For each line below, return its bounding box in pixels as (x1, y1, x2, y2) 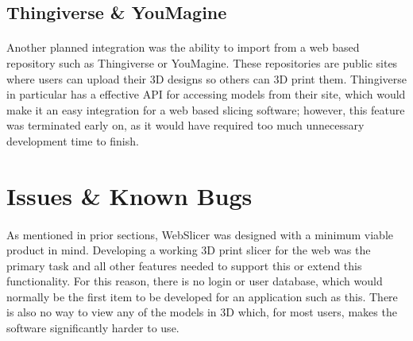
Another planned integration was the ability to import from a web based (6, 39, 360, 56)
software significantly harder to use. (6, 320, 179, 336)
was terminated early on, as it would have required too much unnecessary (6, 117, 365, 134)
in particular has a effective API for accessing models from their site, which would (6, 86, 406, 103)
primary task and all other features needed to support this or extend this (6, 257, 362, 273)
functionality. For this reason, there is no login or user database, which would (6, 273, 383, 289)
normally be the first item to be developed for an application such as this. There (6, 288, 398, 304)
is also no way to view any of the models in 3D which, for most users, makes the (6, 304, 397, 320)
